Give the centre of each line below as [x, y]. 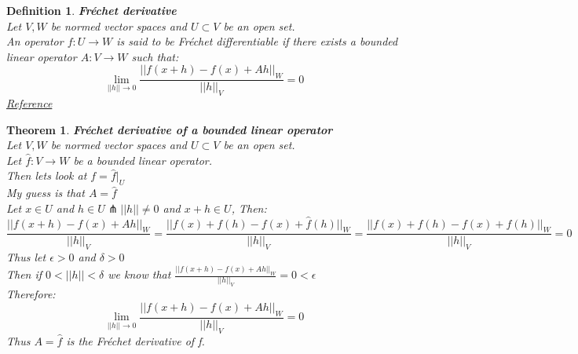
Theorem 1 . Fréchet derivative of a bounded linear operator [170, 129]
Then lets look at [47, 175]
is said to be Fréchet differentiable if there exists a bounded [257, 41]
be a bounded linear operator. [143, 160]
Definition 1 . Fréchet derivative [91, 10]
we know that [139, 274]
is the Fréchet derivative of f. [135, 340]
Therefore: [31, 294]
